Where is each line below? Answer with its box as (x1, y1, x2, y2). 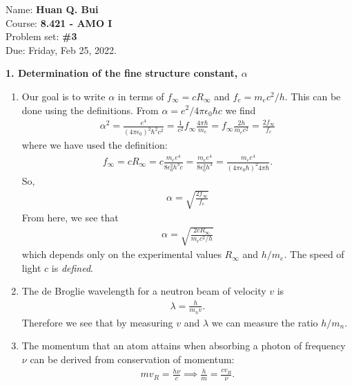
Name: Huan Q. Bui (6, 2, 99, 16)
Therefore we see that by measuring (21, 315, 173, 329)
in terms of (117, 89, 164, 103)
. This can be (284, 89, 341, 103)
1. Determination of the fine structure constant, (6, 66, 238, 80)
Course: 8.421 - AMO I (6, 15, 113, 30)
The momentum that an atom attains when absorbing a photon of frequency (21, 338, 346, 353)
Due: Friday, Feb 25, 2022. (6, 42, 117, 57)
